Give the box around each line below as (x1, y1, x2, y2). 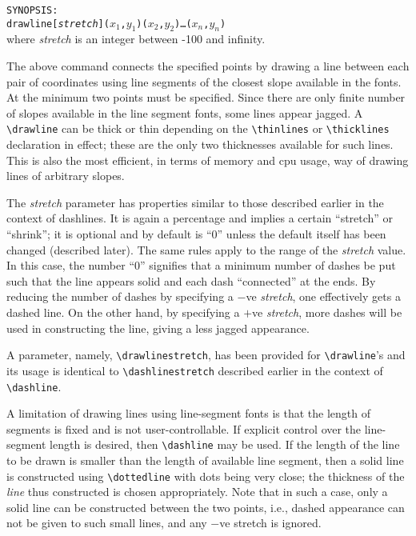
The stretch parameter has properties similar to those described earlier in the (6, 194, 384, 210)
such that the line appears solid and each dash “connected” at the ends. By (6, 272, 376, 289)
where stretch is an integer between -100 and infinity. (6, 30, 266, 47)
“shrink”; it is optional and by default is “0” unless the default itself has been (6, 226, 386, 242)
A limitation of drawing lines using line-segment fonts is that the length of (6, 405, 371, 422)
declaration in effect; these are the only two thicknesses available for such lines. (6, 136, 394, 153)
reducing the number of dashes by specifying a (6, 288, 234, 305)
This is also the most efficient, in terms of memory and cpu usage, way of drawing (6, 151, 409, 168)
